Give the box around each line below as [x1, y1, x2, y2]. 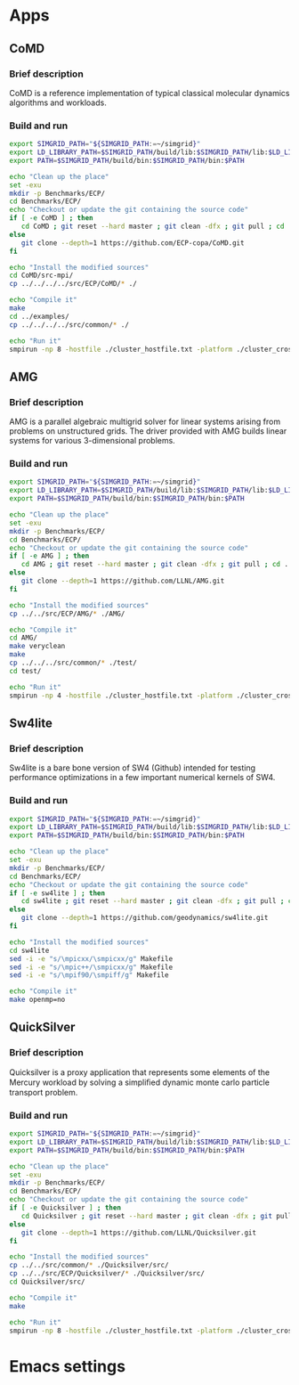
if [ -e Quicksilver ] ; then [9, 1203, 122, 1212]
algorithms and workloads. [9, 97, 107, 108]
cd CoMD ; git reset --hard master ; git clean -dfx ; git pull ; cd [20, 222, 285, 232]
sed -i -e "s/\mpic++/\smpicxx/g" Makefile [9, 963, 174, 972]
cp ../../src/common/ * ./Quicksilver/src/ [9, 1261, 169, 1270]
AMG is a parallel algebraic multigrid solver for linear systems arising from [9, 416, 281, 428]
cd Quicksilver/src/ [9, 1277, 86, 1286]
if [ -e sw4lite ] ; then [9, 888, 105, 898]
